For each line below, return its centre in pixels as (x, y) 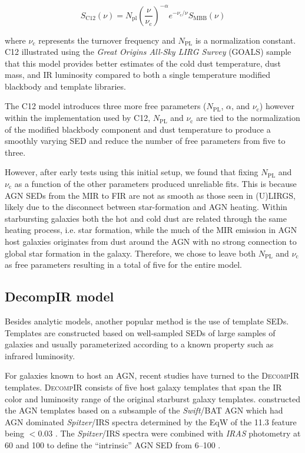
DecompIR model (59, 296)
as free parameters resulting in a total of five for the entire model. (123, 265)
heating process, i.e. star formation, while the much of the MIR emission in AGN (151, 230)
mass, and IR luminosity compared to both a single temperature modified (137, 75)
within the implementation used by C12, (78, 118)
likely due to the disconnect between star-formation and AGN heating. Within (146, 207)
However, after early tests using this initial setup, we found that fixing (132, 172)
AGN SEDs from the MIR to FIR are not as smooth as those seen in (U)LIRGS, (150, 195)
